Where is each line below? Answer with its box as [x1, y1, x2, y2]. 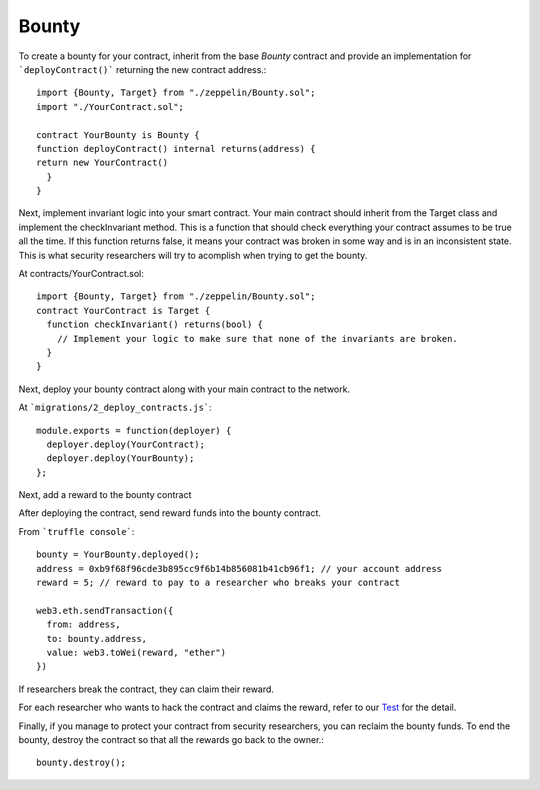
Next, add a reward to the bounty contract [18, 489, 192, 501]
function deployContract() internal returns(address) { [36, 143, 316, 154]
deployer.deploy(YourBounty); [46, 453, 195, 464]
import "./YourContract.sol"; [36, 101, 185, 112]
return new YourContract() [36, 157, 169, 169]
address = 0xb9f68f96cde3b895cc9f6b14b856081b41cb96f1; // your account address [36, 563, 443, 574]
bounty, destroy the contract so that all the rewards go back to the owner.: [18, 733, 325, 745]
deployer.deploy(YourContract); [46, 438, 205, 450]
